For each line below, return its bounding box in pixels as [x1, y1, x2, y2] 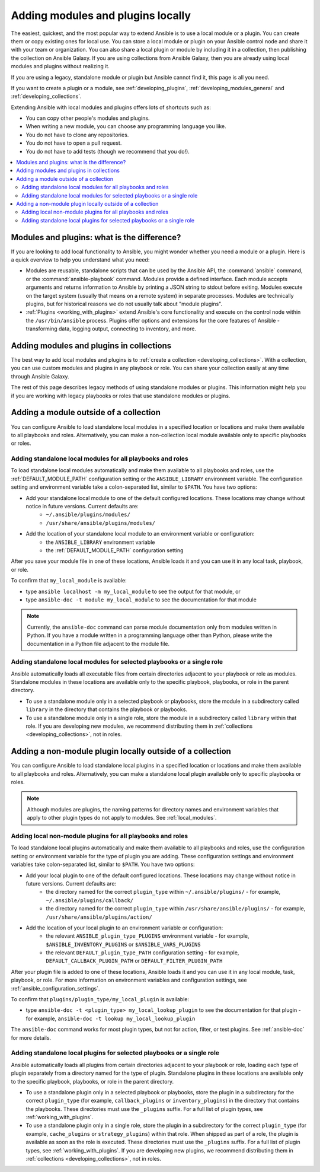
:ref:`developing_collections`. [11, 93, 82, 100]
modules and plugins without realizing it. [11, 63, 110, 70]
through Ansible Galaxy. [11, 372, 69, 380]
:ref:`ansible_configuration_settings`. [11, 985, 100, 992]
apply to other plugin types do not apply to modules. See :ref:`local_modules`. [27, 814, 217, 821]
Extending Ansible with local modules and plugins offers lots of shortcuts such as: [11, 104, 212, 111]
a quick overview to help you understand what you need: [11, 256, 150, 263]
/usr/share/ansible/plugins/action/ [46, 913, 152, 921]
